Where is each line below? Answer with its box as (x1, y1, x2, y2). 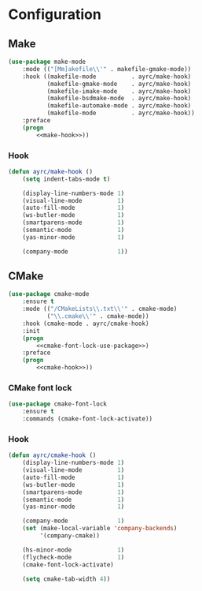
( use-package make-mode (8, 58, 86, 65)
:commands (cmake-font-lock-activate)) (22, 415, 153, 423)
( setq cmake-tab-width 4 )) (22, 574, 111, 583)
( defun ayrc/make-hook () (8, 167, 93, 175)
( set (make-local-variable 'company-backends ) (22, 525, 178, 533)
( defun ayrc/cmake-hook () (8, 451, 97, 459)
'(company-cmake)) (39, 532, 101, 540)
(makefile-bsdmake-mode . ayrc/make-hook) (46, 95, 192, 103)
